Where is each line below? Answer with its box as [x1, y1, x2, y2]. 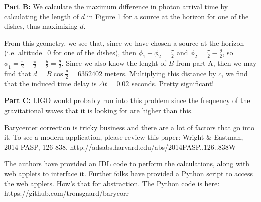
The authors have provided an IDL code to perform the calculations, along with [4, 158, 250, 169]
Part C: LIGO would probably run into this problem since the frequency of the [4, 95, 250, 106]
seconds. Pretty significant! [132, 78, 214, 88]
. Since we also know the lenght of [61, 58, 166, 68]
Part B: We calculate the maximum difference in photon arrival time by [4, 1, 228, 11]
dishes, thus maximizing [4, 21, 78, 31]
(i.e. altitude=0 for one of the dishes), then [4, 47, 137, 58]
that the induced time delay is [4, 78, 97, 88]
